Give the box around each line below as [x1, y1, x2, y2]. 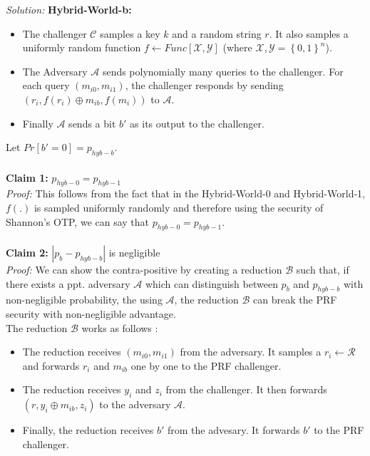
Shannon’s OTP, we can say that [6, 214, 150, 229]
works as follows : [81, 320, 158, 335]
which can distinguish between [145, 276, 278, 291]
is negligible [108, 244, 160, 259]
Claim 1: [6, 170, 48, 185]
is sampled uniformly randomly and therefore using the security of [34, 199, 324, 214]
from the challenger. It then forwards [165, 382, 327, 397]
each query [22, 78, 70, 93]
